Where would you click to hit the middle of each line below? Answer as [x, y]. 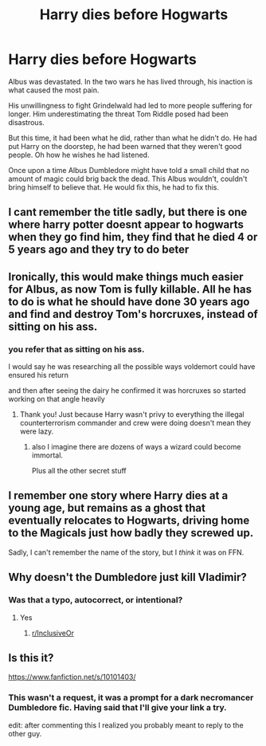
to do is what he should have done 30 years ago [129, 302]
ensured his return [39, 375]
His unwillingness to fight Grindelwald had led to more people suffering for [131, 105]
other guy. [25, 733]
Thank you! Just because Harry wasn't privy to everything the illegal [132, 414]
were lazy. [37, 431]
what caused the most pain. [54, 90]
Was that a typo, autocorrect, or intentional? [96, 600]
